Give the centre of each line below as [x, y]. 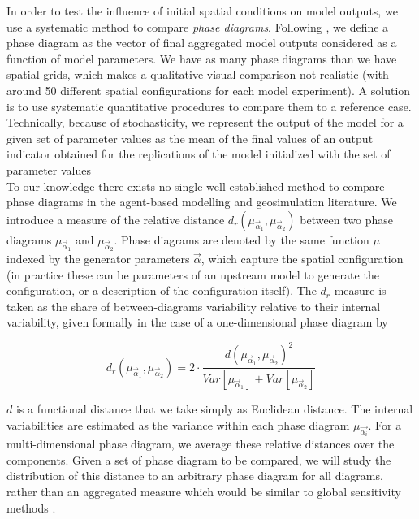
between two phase [347, 219]
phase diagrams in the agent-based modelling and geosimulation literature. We [202, 202]
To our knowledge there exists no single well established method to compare [196, 186]
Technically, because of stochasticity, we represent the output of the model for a [205, 122]
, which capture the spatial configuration [302, 258]
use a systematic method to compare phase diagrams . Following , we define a [198, 26]
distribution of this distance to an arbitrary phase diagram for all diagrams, [195, 476]
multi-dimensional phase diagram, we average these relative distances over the [201, 444]
